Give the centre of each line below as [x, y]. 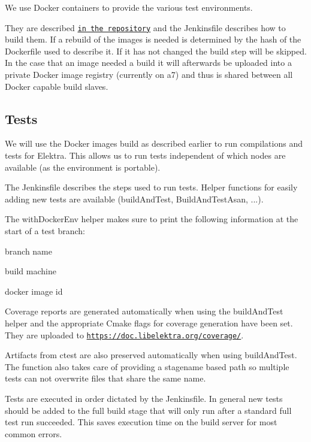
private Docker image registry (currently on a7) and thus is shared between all [149, 75]
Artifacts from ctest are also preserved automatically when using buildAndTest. [151, 355]
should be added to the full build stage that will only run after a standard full [148, 410]
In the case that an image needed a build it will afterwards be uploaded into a [148, 63]
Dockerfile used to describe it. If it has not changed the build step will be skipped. [156, 51]
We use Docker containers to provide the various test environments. [129, 7]
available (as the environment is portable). [83, 167]
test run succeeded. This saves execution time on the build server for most [141, 422]
